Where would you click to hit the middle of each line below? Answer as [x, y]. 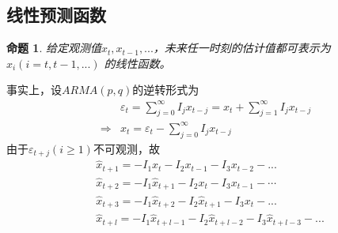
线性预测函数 [56, 15]
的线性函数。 [137, 63]
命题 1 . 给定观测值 [54, 48]
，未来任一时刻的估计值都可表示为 [242, 48]
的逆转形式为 [166, 90]
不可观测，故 [126, 148]
